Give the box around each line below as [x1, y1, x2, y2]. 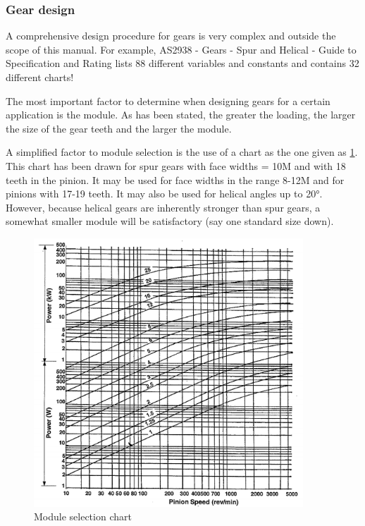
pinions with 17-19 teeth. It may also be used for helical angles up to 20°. [6, 186, 323, 201]
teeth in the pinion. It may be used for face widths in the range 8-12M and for [6, 172, 345, 187]
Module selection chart [34, 509, 132, 524]
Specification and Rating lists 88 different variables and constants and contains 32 [6, 56, 359, 71]
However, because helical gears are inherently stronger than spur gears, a [6, 200, 321, 214]
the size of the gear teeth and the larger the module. [6, 121, 232, 135]
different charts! [6, 70, 74, 84]
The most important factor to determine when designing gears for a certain [6, 93, 330, 108]
